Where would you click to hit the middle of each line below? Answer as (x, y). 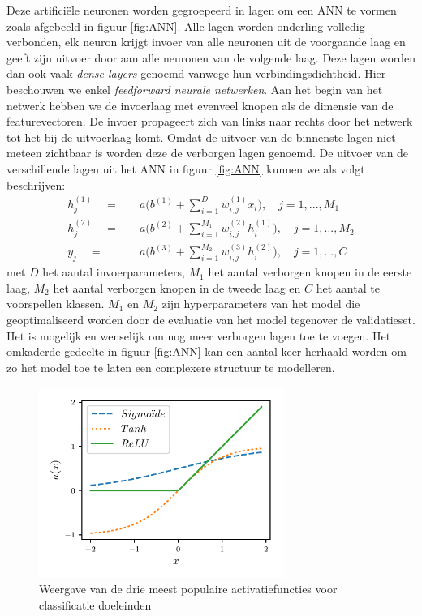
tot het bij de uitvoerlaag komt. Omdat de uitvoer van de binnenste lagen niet (201, 137)
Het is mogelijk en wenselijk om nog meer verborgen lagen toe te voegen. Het (199, 335)
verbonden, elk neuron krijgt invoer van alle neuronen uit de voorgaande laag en (206, 42)
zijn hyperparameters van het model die (261, 304)
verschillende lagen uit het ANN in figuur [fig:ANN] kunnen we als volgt (186, 168)
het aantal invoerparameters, (114, 272)
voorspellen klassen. (56, 304)
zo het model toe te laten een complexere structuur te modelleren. (171, 367)
